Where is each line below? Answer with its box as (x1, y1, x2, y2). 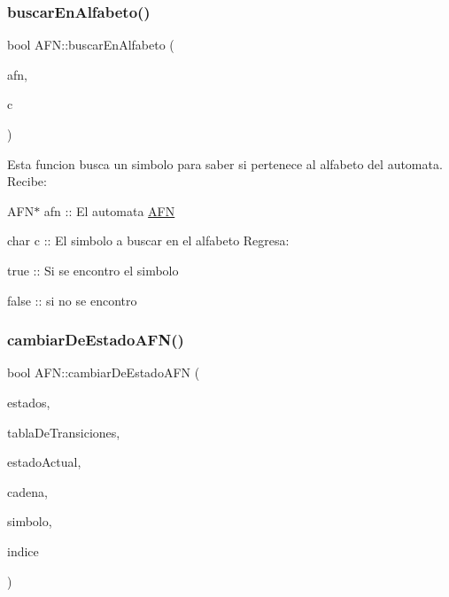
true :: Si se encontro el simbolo (7, 260, 179, 279)
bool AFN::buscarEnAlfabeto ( (7, 35, 174, 54)
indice (7, 541, 39, 560)
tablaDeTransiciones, (7, 423, 120, 441)
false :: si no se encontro (7, 291, 137, 309)
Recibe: (7, 172, 47, 190)
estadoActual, (7, 453, 81, 471)
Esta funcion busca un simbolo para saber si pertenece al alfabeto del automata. (7, 154, 443, 173)
